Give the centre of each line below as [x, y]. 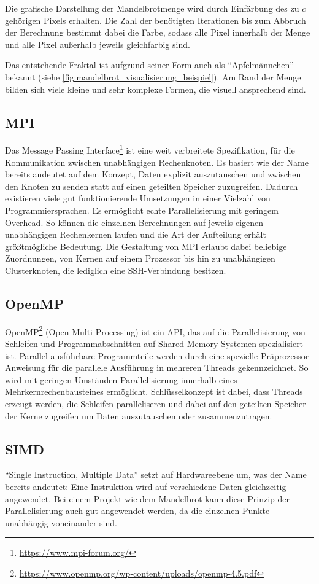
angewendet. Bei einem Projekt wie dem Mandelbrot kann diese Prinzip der [147, 498]
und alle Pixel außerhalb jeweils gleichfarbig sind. [98, 44]
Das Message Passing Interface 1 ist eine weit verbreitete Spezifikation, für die [150, 149]
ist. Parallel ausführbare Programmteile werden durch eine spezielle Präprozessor [157, 355]
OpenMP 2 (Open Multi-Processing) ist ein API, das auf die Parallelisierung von [155, 330]
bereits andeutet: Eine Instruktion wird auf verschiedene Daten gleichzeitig [146, 486]
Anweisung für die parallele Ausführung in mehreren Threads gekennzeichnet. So [157, 368]
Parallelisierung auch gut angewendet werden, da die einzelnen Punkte [137, 511]
